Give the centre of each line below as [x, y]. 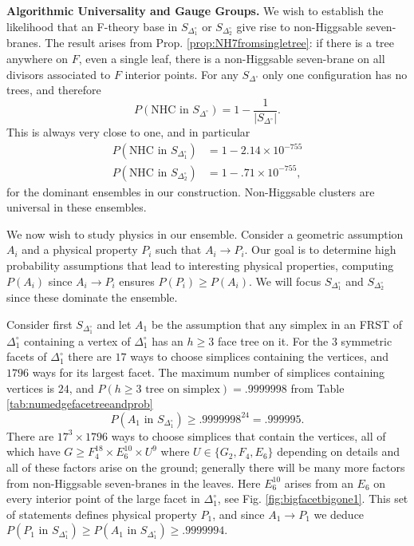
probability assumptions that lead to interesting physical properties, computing [200, 265]
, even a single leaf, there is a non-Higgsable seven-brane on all [232, 59]
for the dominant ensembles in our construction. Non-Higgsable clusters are [191, 191]
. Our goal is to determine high [320, 249]
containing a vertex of [77, 340]
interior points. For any [181, 74]
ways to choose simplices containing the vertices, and [260, 356]
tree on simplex [183, 389]
